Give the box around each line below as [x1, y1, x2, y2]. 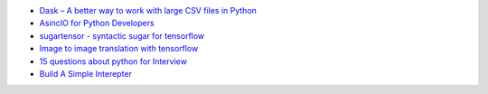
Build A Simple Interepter [39, 68, 133, 79]
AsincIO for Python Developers [39, 18, 155, 29]
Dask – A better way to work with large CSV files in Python [39, 5, 258, 15]
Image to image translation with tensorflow [39, 43, 199, 54]
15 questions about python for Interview [39, 55, 187, 67]
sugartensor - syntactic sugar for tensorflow [39, 30, 205, 41]
